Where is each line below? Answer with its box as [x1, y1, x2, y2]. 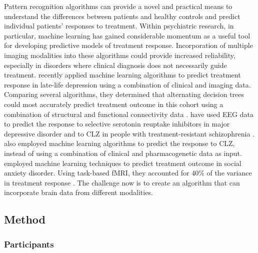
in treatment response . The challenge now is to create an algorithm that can [4, 177, 240, 187]
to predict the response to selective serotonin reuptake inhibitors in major [4, 118, 230, 129]
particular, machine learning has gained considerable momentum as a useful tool [4, 30, 250, 40]
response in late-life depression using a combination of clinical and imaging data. [4, 79, 251, 89]
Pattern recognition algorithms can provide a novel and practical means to [4, 1, 232, 11]
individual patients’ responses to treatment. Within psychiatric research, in [4, 20, 234, 31]
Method [4, 211, 45, 227]
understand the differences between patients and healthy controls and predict [4, 10, 240, 21]
